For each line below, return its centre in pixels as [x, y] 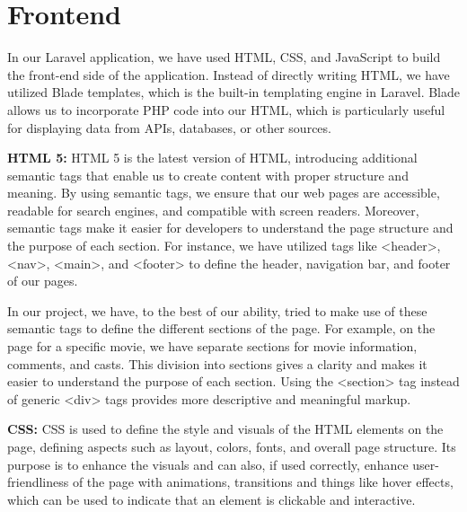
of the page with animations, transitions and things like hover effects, [263, 482]
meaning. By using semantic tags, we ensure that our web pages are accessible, [224, 193]
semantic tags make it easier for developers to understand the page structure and [230, 228]
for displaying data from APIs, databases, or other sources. [169, 127]
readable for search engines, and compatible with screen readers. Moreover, [213, 210]
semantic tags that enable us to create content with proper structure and [208, 175]
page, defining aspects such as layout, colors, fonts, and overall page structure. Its [232, 446]
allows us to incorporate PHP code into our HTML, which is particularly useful [226, 109]
